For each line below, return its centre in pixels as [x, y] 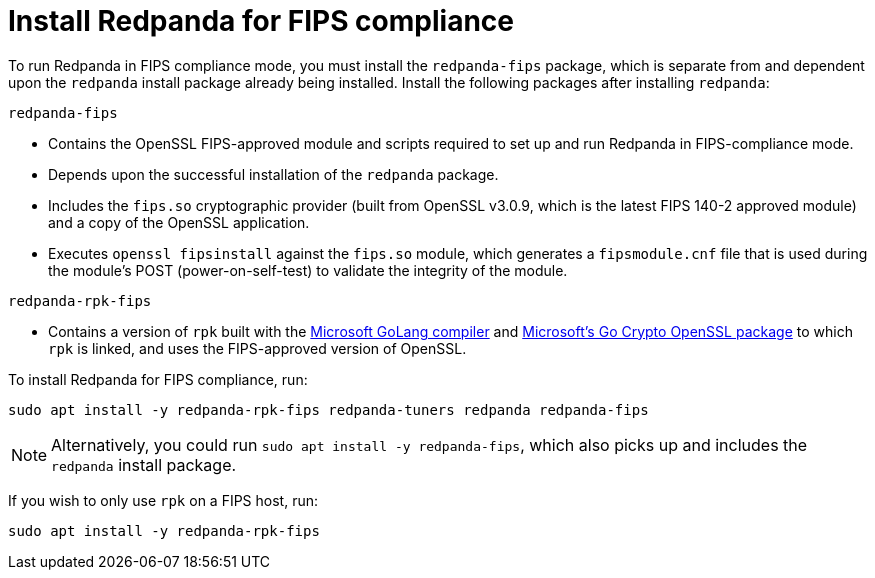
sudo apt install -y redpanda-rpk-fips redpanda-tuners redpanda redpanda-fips [328, 409]
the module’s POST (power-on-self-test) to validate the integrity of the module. [308, 270]
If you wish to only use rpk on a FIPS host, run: [163, 500]
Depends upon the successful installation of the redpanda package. [273, 174]
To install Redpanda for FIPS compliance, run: [158, 379]
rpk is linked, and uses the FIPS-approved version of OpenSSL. [257, 348]
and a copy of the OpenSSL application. [179, 222]
